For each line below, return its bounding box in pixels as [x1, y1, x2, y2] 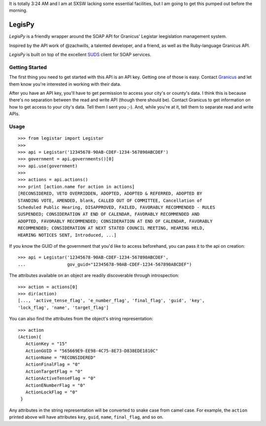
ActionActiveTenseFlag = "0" [25, 376, 96, 381]
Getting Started [9, 64, 47, 71]
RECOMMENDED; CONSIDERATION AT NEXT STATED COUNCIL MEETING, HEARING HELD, [18, 225, 205, 231]
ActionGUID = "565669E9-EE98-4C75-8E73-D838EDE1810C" [25, 348, 159, 353]
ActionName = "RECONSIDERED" [25, 355, 96, 360]
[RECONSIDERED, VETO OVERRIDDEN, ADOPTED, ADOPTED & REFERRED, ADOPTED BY [18, 191, 202, 196]
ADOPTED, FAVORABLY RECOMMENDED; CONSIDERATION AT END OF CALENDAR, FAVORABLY [18, 218, 213, 224]
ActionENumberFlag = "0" [25, 383, 86, 388]
